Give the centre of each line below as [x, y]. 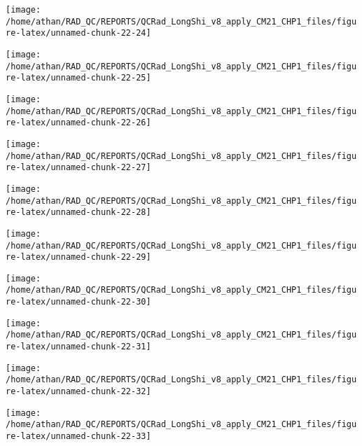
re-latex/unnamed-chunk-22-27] [78, 168]
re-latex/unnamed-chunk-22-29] [78, 257]
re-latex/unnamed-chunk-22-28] [78, 212]
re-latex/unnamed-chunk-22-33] [78, 437]
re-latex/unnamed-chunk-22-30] [78, 302]
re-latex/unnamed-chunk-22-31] [78, 347]
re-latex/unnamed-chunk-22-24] [78, 33]
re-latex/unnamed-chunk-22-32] [78, 392]
